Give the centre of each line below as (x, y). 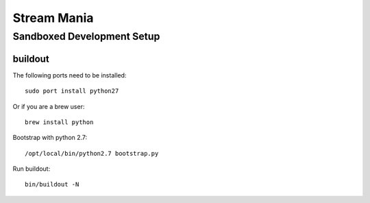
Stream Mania (53, 18)
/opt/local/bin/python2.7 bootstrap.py (92, 153)
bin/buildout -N (52, 184)
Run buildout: (32, 169)
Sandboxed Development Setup (86, 36)
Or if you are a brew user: (49, 106)
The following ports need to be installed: (70, 75)
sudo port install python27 (72, 91)
